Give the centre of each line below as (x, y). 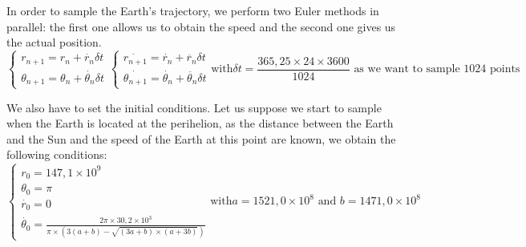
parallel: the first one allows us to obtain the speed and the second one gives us (201, 26)
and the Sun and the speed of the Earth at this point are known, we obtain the (201, 138)
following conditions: (57, 154)
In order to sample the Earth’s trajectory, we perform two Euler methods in (193, 10)
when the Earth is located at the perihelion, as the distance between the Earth (200, 123)
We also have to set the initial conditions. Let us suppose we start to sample (194, 107)
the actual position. (54, 42)
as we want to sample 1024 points (437, 69)
